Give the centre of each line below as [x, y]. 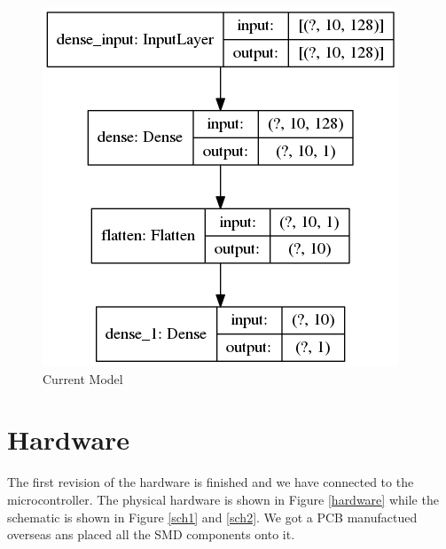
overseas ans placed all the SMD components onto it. [151, 534]
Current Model [83, 378]
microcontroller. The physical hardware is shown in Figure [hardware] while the [223, 499]
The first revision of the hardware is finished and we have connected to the [211, 482]
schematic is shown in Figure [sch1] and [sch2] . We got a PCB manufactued [212, 517]
